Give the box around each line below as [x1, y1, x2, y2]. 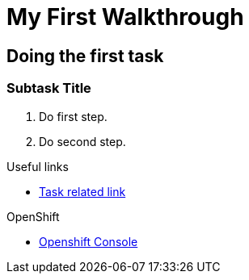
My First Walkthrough [6, 3, 244, 31]
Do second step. [39, 134, 126, 148]
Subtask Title [6, 80, 91, 97]
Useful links [6, 159, 69, 173]
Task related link [39, 184, 126, 199]
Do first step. [39, 109, 108, 123]
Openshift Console [39, 234, 138, 249]
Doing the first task [6, 45, 164, 66]
